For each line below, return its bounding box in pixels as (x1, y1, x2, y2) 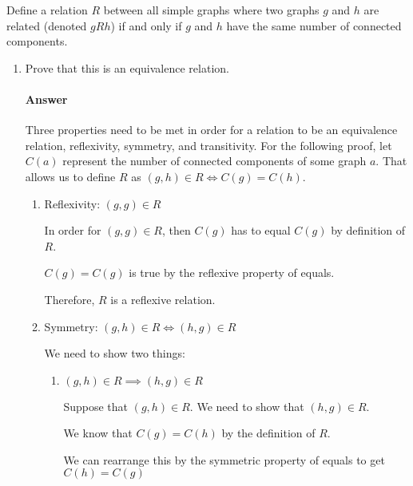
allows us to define (25, 168, 116, 184)
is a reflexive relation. (110, 290, 216, 307)
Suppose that (63, 397, 128, 414)
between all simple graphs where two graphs (103, 2, 320, 18)
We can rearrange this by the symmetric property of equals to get (63, 451, 385, 468)
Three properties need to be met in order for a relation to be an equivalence (25, 121, 398, 138)
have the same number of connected (226, 17, 402, 34)
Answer (25, 90, 68, 107)
